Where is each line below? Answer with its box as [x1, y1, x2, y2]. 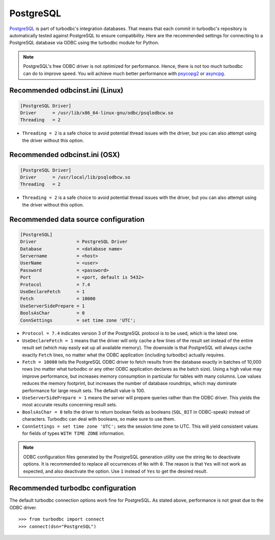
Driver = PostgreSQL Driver [20, 239, 128, 245]
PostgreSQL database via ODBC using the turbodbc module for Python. [9, 40, 159, 46]
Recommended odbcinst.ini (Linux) [9, 86, 124, 95]
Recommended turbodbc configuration [9, 484, 136, 493]
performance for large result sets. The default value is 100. [22, 388, 145, 394]
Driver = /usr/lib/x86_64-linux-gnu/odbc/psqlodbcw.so [20, 110, 174, 116]
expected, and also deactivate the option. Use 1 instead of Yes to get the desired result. [23, 468, 208, 474]
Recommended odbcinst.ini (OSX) [9, 150, 120, 159]
